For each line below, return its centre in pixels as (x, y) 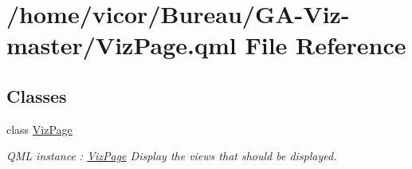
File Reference (326, 45)
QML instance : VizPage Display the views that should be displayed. (172, 156)
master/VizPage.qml (122, 45)
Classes (37, 95)
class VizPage (39, 129)
